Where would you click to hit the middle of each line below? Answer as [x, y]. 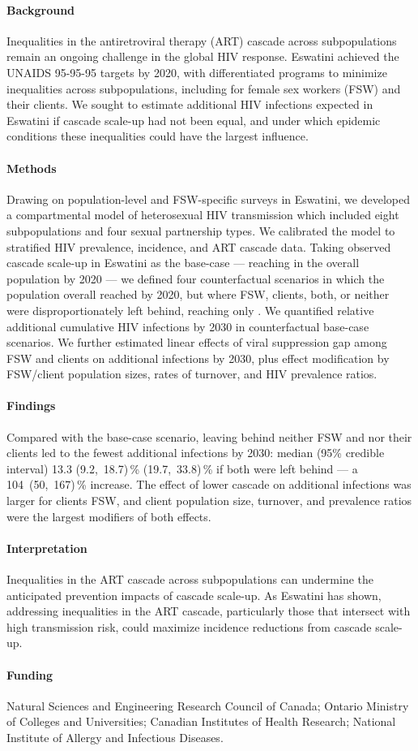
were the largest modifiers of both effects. [109, 516]
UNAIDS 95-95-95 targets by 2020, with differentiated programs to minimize [197, 72]
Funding [30, 674]
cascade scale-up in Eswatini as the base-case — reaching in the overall [183, 263]
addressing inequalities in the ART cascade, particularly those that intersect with [209, 611]
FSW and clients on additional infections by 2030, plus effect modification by [198, 358]
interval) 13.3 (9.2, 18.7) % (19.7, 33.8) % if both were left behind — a [182, 468]
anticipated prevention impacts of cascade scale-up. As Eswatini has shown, [194, 595]
